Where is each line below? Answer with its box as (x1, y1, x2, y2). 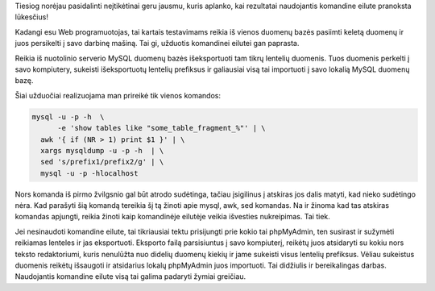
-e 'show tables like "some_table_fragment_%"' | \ (57, 123, 266, 133)
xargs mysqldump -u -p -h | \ (40, 146, 164, 155)
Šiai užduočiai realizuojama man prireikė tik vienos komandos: (14, 90, 222, 100)
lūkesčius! (14, 12, 48, 22)
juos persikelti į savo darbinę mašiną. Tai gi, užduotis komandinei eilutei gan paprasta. (14, 39, 300, 48)
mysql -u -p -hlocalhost (40, 168, 139, 177)
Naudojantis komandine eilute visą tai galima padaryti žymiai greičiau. (14, 272, 246, 281)
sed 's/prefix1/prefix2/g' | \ (40, 157, 164, 167)
